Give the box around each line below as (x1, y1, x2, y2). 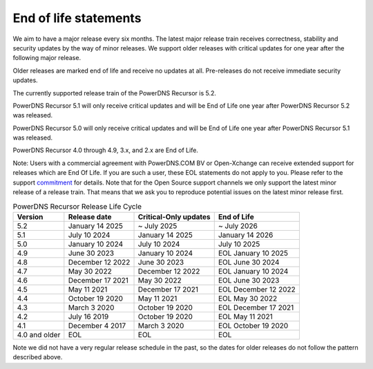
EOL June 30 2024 (218, 257, 280, 267)
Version (17, 211, 44, 221)
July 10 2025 (218, 239, 260, 249)
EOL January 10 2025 (218, 248, 289, 258)
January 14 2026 (218, 230, 274, 240)
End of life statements (12, 10, 142, 26)
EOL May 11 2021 (218, 312, 273, 321)
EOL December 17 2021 (218, 303, 294, 312)
